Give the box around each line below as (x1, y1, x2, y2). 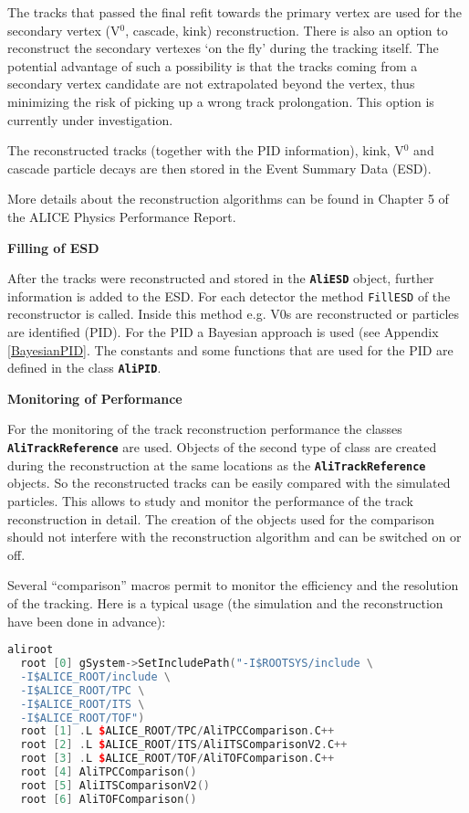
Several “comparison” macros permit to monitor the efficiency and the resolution (7, 575, 459, 595)
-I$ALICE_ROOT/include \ (20, 670, 171, 683)
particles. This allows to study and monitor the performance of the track (7, 491, 414, 510)
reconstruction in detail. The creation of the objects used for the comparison (7, 509, 434, 528)
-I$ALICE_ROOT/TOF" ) (20, 711, 145, 724)
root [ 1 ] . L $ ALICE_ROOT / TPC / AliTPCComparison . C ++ (20, 724, 335, 738)
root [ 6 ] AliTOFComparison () (20, 792, 197, 806)
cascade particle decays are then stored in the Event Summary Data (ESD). (7, 158, 432, 177)
